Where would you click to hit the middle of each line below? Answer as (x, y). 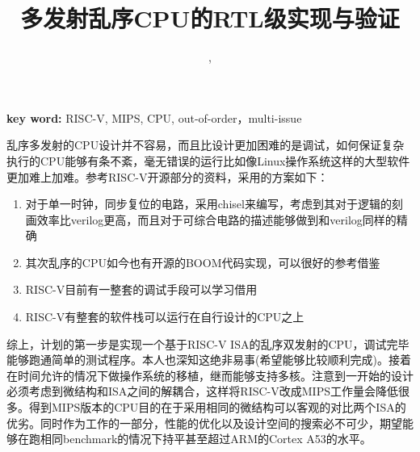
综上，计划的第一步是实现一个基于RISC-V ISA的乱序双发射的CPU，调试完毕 (208, 343)
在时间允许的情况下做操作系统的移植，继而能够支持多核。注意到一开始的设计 (210, 375)
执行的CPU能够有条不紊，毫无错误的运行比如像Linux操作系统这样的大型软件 (208, 160)
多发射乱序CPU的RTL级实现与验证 (210, 18)
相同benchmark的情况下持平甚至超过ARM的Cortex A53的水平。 (206, 439)
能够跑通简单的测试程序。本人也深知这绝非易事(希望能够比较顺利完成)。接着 (209, 360)
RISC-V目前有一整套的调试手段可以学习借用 (141, 289)
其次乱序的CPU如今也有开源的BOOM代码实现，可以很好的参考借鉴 (203, 262)
